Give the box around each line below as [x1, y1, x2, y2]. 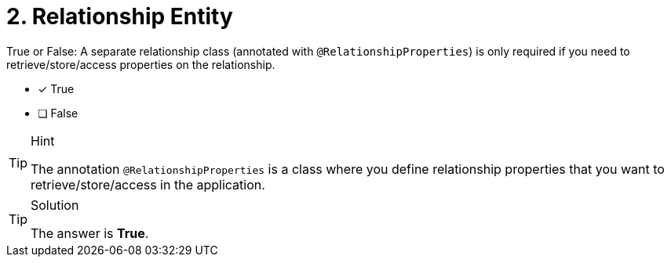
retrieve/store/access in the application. [31, 176, 265, 193]
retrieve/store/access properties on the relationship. [6, 57, 275, 71]
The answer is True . [31, 225, 149, 241]
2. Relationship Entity [6, 3, 233, 30]
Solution [31, 196, 79, 213]
